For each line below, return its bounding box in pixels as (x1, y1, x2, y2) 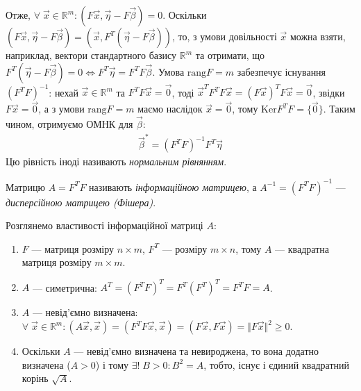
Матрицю (6, 179, 46, 194)
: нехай (49, 85, 78, 99)
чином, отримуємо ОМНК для (6, 117, 133, 131)
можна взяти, (289, 29, 346, 43)
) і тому (95, 357, 128, 372)
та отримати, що (195, 48, 265, 62)
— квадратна (275, 241, 330, 256)
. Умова (152, 64, 185, 78)
